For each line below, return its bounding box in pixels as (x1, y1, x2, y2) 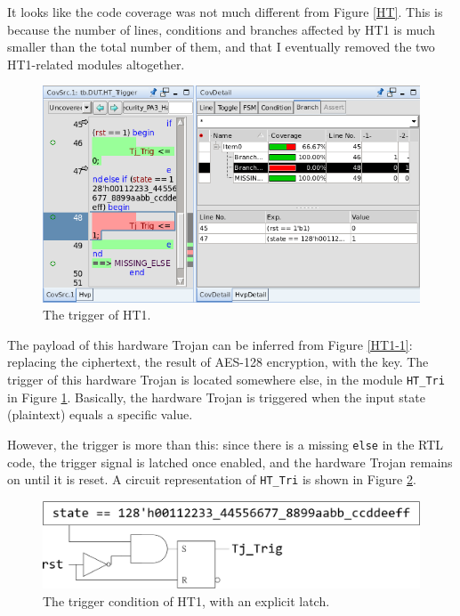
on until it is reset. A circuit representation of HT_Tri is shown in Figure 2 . (7, 470, 416, 489)
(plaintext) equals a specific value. (7, 405, 193, 424)
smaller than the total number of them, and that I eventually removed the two (7, 37, 435, 56)
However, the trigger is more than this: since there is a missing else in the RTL (7, 434, 444, 453)
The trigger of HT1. (43, 305, 151, 324)
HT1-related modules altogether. (7, 54, 185, 73)
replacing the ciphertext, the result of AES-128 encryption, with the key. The (7, 353, 429, 371)
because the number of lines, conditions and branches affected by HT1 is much (7, 20, 436, 38)
